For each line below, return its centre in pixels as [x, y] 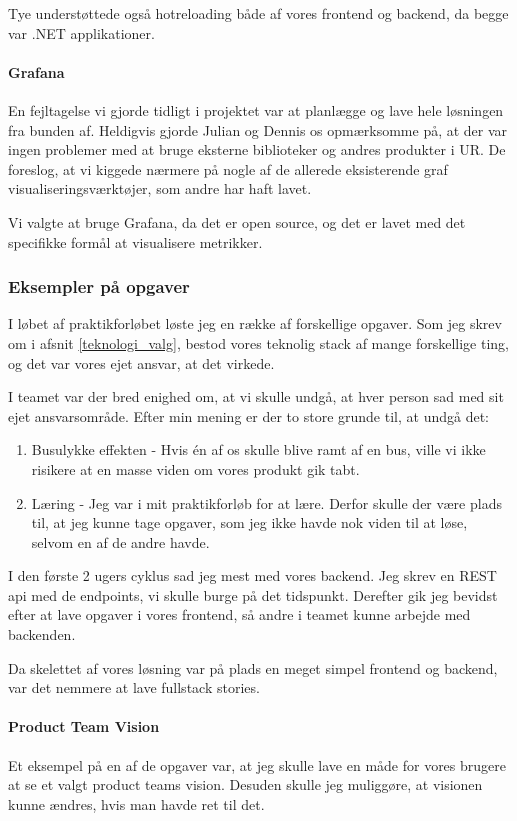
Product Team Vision [84, 726]
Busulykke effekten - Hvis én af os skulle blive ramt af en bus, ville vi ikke [258, 449]
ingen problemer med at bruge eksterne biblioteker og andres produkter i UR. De [257, 149]
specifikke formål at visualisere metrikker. [135, 241]
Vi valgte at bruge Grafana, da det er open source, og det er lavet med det [237, 221]
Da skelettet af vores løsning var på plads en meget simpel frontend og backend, [253, 667]
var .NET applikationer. [81, 32]
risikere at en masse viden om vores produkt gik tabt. [195, 468]
